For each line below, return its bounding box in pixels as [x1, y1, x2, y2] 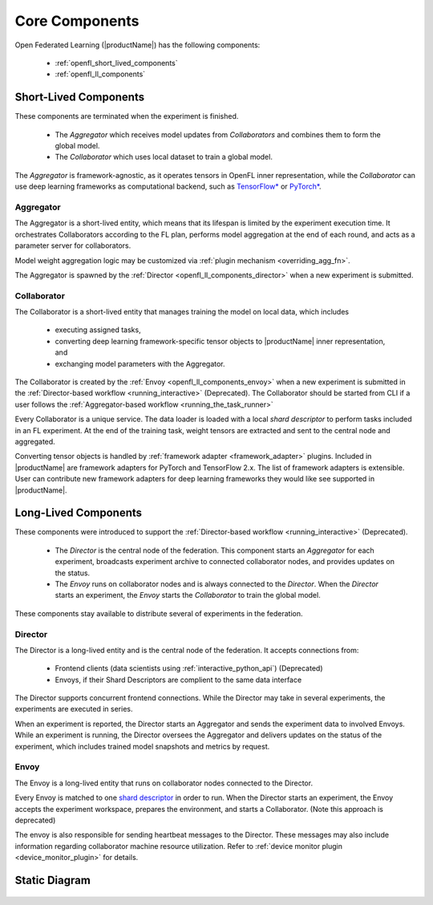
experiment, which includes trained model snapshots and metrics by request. [14, 741, 270, 751]
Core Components [14, 12, 140, 30]
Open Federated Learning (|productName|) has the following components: [14, 40, 261, 50]
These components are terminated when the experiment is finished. [14, 112, 239, 121]
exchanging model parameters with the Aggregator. [55, 359, 225, 368]
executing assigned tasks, [55, 325, 141, 335]
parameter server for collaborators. [14, 241, 132, 250]
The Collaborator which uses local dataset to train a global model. [55, 152, 273, 162]
